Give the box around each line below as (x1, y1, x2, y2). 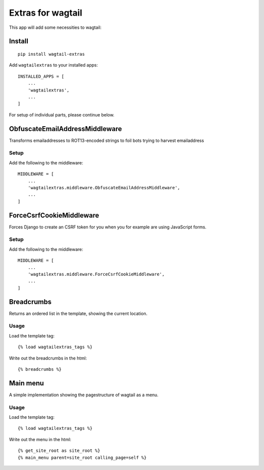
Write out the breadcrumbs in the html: (9, 355, 87, 361)
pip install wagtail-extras (18, 51, 85, 57)
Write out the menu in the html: (9, 436, 71, 442)
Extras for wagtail (9, 7, 83, 18)
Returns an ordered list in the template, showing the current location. (9, 311, 148, 316)
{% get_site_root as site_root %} (18, 448, 100, 453)
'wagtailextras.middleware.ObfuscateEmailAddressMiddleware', (27, 185, 180, 190)
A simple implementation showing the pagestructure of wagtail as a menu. (9, 392, 159, 398)
